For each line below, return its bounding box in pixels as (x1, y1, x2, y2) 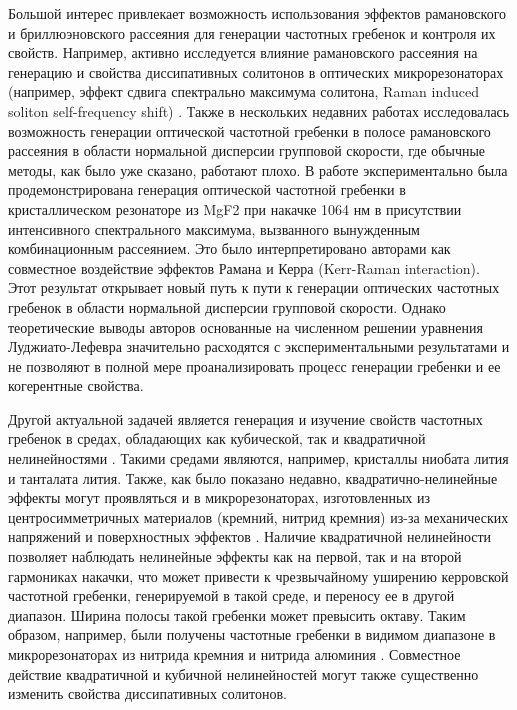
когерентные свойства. (8, 375, 144, 396)
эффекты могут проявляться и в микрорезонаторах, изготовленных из (8, 487, 431, 508)
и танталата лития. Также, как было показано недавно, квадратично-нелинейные (8, 467, 498, 488)
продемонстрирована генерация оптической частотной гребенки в (8, 179, 406, 200)
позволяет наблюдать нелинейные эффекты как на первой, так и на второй (8, 546, 462, 567)
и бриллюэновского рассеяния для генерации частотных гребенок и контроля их (8, 22, 496, 43)
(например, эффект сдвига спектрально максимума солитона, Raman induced (8, 81, 479, 102)
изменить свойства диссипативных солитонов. (8, 683, 287, 704)
